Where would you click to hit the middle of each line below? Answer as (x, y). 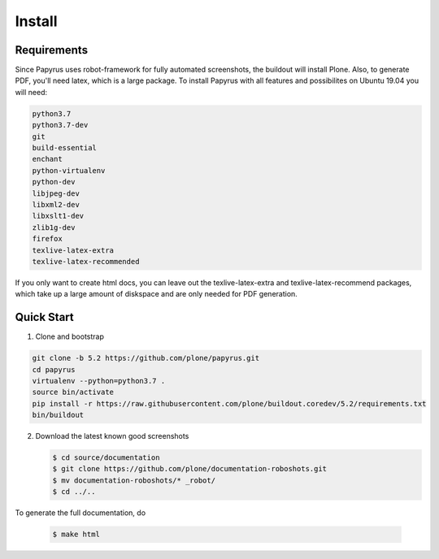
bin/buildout (58, 415)
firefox (47, 239)
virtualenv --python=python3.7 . (99, 381)
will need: (31, 92)
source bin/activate (73, 392)
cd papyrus (54, 369)
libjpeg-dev (56, 193)
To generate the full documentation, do (80, 513)
